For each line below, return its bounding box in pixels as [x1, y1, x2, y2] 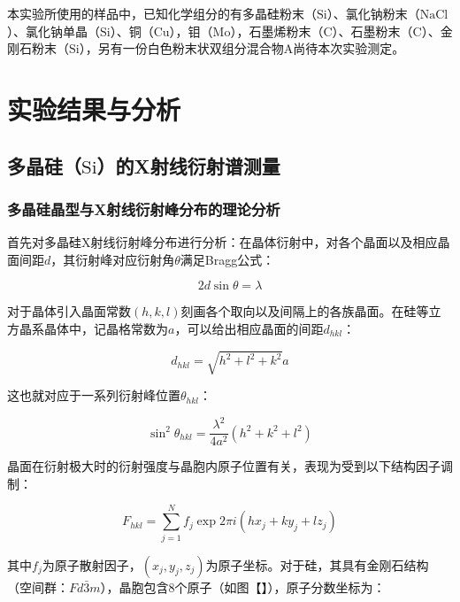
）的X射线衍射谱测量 [96, 151, 280, 179]
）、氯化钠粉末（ [326, 4, 420, 22]
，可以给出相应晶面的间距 [174, 319, 324, 337]
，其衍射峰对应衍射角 [50, 250, 175, 268]
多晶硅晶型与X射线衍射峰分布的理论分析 [7, 197, 280, 220]
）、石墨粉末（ [332, 21, 413, 40]
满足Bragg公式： [180, 250, 275, 268]
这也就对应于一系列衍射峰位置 [7, 386, 180, 405]
